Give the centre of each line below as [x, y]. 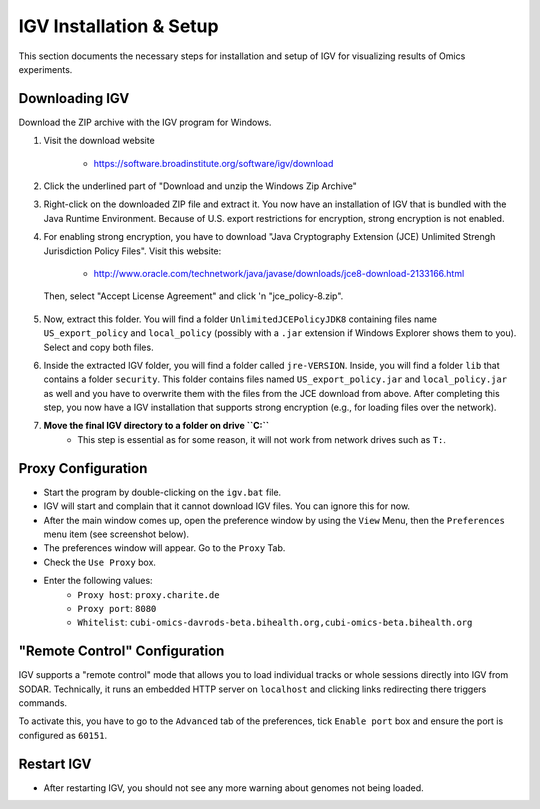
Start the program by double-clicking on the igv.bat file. [162, 492]
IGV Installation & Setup [118, 26]
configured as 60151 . [63, 735]
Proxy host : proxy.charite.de [148, 594]
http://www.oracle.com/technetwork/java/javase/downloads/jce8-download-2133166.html [279, 273]
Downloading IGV [74, 98]
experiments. [45, 69]
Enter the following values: [98, 581]
